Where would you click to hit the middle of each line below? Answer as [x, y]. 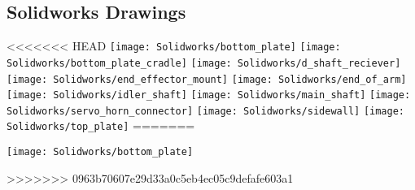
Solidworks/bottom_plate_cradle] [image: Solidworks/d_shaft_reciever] [204, 63]
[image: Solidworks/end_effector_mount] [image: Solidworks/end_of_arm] [207, 79]
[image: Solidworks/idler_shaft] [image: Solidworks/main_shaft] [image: [209, 95]
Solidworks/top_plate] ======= [101, 125]
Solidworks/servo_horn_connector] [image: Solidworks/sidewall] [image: [206, 111]
